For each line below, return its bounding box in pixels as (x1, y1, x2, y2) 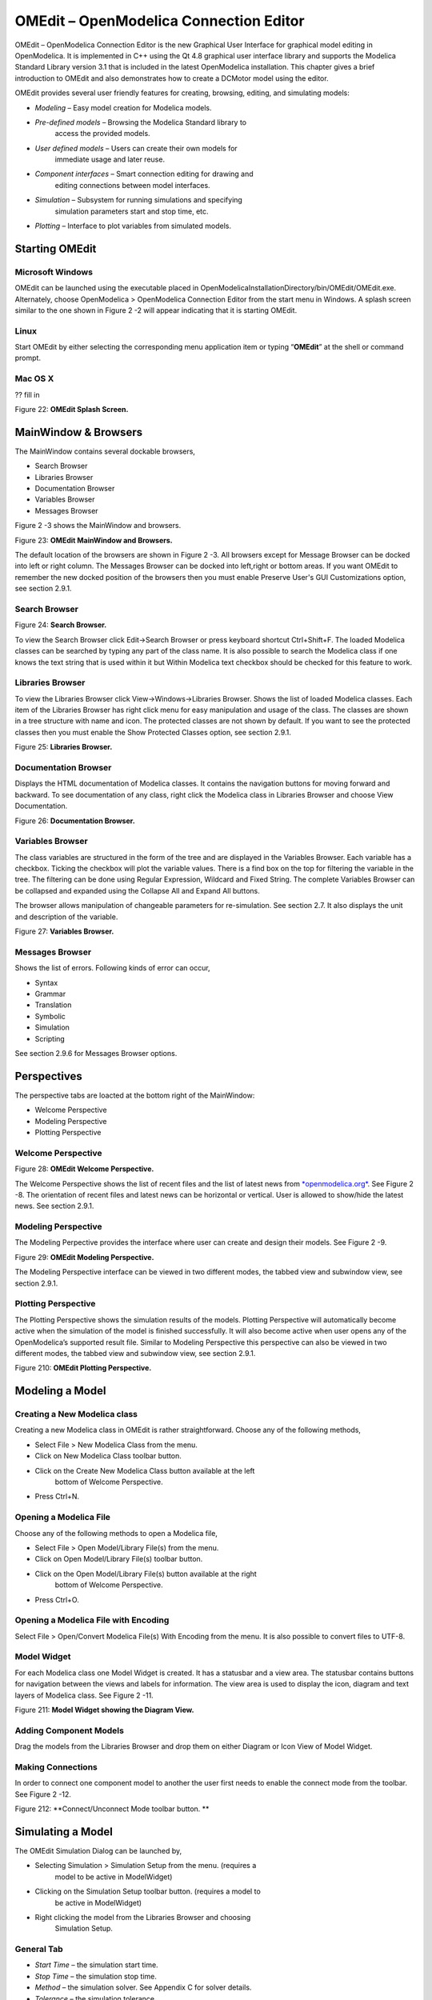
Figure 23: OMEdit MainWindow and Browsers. (14, 535, 173, 545)
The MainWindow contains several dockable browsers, (14, 446, 196, 456)
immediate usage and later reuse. (54, 154, 166, 164)
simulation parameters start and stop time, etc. (54, 206, 209, 216)
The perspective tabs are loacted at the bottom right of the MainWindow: (14, 1090, 255, 1100)
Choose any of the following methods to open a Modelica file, (14, 1528, 218, 1538)
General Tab (14, 1944, 63, 1955)
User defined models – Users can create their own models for (34, 143, 238, 153)
